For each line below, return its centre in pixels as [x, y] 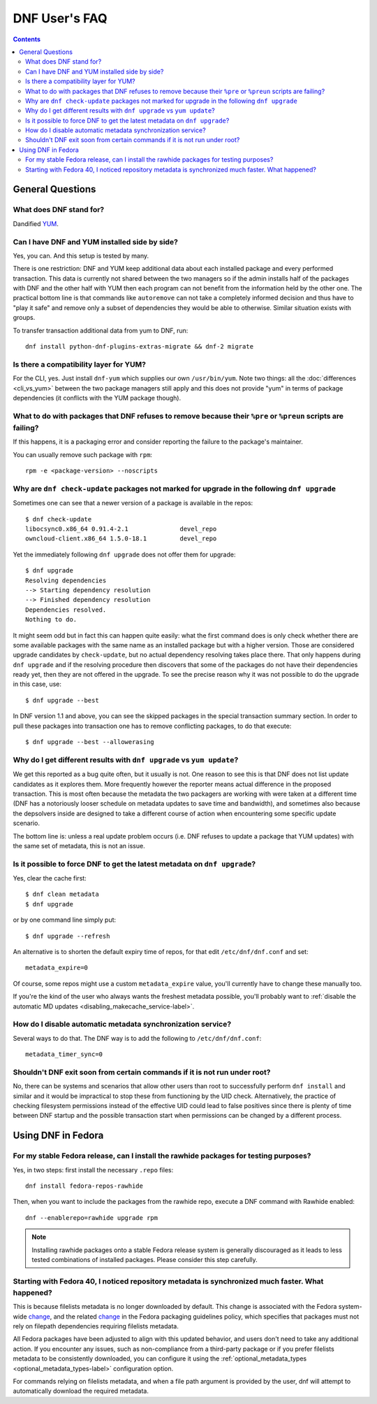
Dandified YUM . [36, 223]
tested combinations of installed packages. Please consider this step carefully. [145, 1259]
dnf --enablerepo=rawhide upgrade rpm [92, 1217]
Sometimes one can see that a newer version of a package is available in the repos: [133, 503]
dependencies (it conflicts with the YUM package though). [97, 398]
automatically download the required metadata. [81, 1391]
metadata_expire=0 [57, 968]
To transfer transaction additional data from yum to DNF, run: [101, 330]
